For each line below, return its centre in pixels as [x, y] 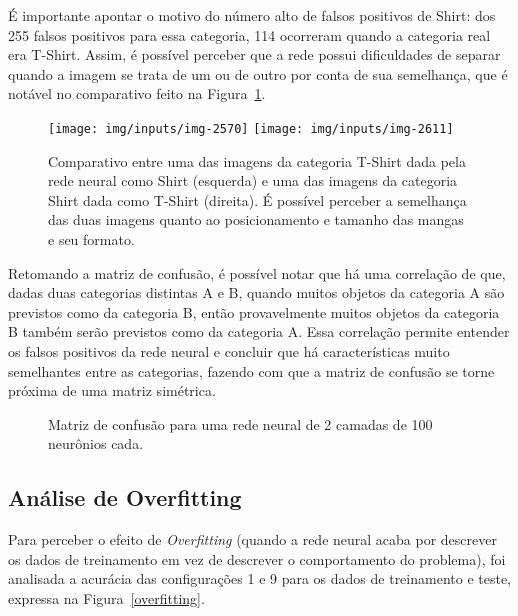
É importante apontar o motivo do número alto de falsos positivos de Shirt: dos [252, 15]
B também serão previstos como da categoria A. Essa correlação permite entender [259, 331]
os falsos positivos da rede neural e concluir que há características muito [229, 350]
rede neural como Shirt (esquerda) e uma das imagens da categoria [253, 180]
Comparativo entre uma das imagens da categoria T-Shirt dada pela [257, 160]
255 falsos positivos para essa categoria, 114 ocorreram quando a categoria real [249, 34]
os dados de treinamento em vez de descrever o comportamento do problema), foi [257, 558]
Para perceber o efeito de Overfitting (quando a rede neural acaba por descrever [252, 539]
